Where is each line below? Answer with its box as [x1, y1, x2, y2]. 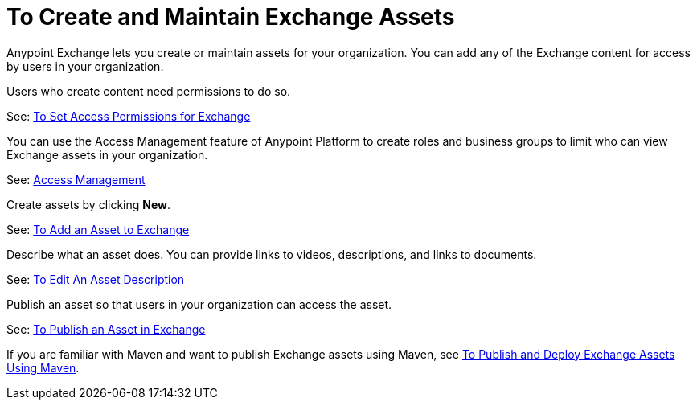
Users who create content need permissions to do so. [6, 84, 291, 98]
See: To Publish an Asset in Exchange [6, 322, 206, 336]
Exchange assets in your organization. [6, 147, 208, 162]
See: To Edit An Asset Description [6, 272, 185, 286]
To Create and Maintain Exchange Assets [6, 3, 455, 31]
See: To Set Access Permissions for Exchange [6, 109, 251, 123]
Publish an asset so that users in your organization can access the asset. [6, 297, 392, 311]
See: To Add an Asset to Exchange [6, 222, 190, 236]
